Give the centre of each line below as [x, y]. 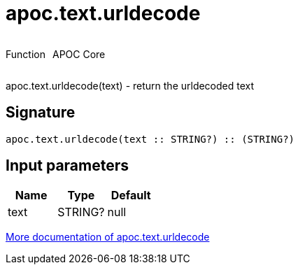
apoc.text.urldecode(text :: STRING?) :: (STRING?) [150, 139]
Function [26, 54]
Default [131, 196]
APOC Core [79, 54]
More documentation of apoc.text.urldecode [108, 237]
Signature [41, 113]
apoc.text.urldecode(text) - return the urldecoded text [130, 85]
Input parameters [68, 166]
